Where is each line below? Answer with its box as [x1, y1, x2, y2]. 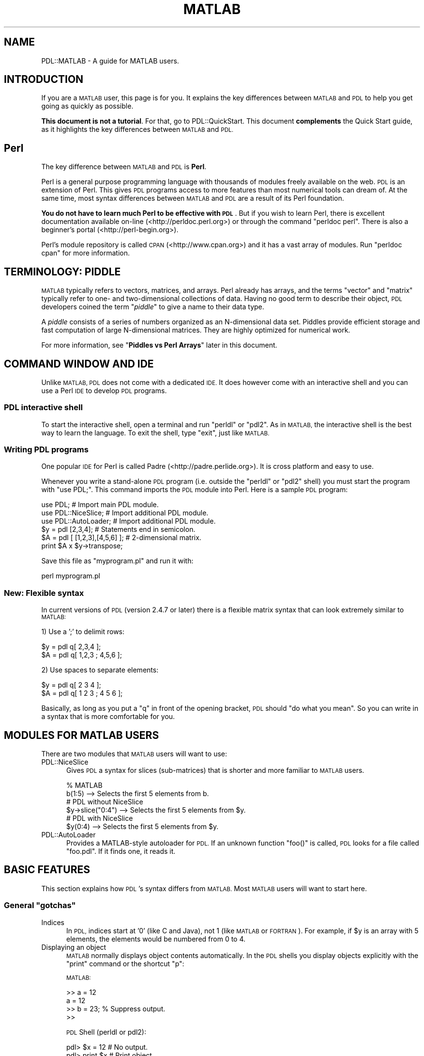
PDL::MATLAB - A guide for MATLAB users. [41, 56, 179, 65]
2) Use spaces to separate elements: [41, 666, 159, 674]
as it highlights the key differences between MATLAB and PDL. [41, 125, 233, 134]
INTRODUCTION [4, 73, 84, 86]
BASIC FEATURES [4, 864, 90, 876]
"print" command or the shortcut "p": [66, 959, 184, 968]
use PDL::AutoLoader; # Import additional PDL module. [41, 517, 216, 526]
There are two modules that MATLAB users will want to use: [41, 750, 227, 758]
